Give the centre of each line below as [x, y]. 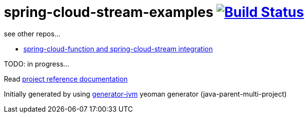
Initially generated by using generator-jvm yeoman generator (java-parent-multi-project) [145, 94]
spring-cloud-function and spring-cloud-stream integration [118, 49]
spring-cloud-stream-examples [109, 12]
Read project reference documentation [66, 79]
